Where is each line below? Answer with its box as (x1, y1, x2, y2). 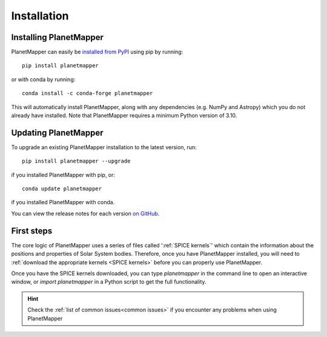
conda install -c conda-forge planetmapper (22, 90, 153, 97)
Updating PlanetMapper (11, 127, 104, 138)
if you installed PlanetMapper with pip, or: (11, 171, 115, 178)
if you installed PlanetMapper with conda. (11, 199, 115, 206)
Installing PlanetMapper (11, 32, 104, 42)
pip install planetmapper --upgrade (22, 158, 131, 165)
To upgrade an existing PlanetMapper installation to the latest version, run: (11, 143, 197, 151)
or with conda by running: (11, 76, 76, 83)
